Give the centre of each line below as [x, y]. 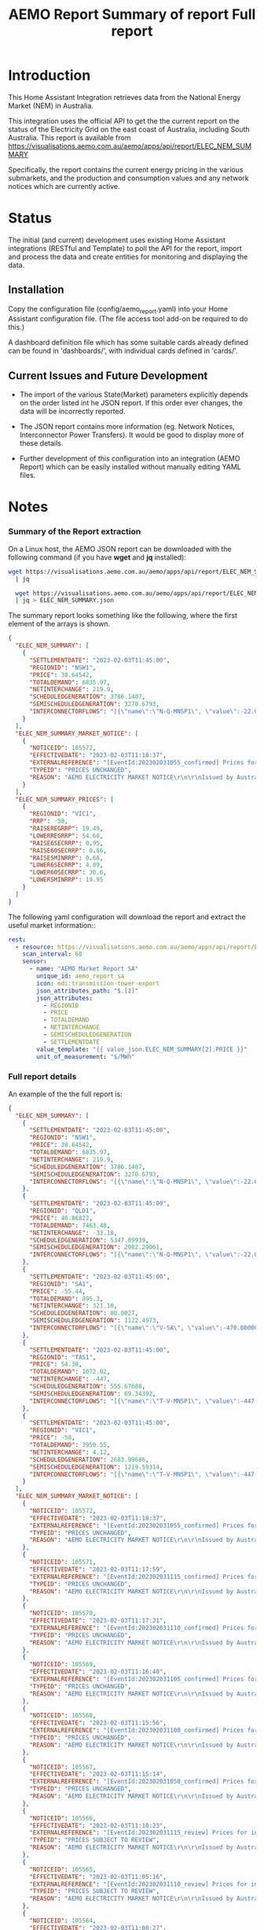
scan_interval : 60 [52, 954]
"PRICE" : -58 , [52, 1438]
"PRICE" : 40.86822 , [60, 1218]
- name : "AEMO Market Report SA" [84, 969]
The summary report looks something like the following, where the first [123, 616]
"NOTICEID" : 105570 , [62, 1614]
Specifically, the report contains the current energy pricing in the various [126, 169]
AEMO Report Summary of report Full [132, 15]
